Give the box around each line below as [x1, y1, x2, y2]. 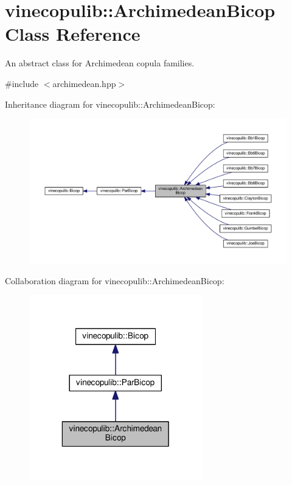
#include [5, 77, 39, 89]
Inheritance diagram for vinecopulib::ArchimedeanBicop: [5, 97, 215, 110]
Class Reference [5, 21, 141, 46]
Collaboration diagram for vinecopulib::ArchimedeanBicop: [5, 274, 224, 287]
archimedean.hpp [52, 77, 116, 89]
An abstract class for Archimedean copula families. [5, 57, 195, 69]
